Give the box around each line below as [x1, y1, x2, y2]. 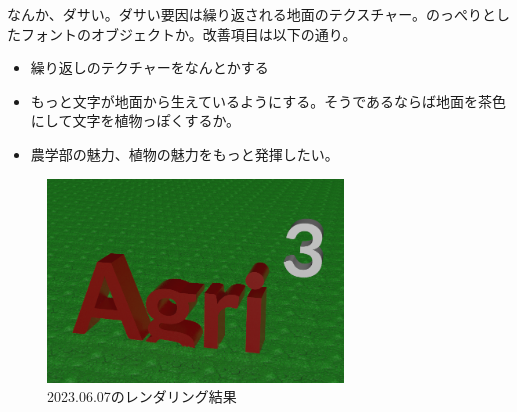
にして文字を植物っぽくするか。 [30, 110, 241, 131]
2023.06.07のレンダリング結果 [47, 386, 237, 407]
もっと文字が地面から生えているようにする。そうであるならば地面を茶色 [30, 90, 507, 111]
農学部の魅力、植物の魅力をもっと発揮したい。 [30, 143, 339, 164]
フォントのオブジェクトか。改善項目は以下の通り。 [20, 23, 357, 44]
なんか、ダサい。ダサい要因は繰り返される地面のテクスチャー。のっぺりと [7, 4, 497, 24]
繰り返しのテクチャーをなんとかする [30, 57, 269, 78]
